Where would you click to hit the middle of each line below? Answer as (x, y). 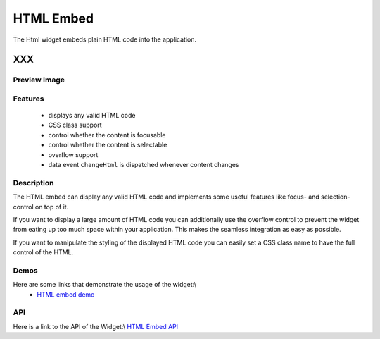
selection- (335, 197)
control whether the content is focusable (107, 135)
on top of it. (52, 207)
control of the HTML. (43, 252)
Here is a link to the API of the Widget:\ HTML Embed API (96, 326)
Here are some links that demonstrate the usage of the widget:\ (105, 285)
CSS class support (75, 125)
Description (33, 183)
